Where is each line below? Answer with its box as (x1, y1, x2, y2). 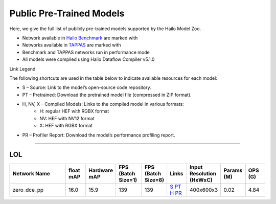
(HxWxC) (189, 176, 213, 184)
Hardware (88, 167, 113, 174)
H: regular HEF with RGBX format (39, 108, 109, 115)
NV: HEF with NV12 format (39, 115, 95, 121)
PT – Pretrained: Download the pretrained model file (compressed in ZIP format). (22, 92, 192, 98)
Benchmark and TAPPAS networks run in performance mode (22, 49, 150, 55)
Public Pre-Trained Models (9, 8, 125, 19)
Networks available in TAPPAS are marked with (22, 42, 121, 48)
